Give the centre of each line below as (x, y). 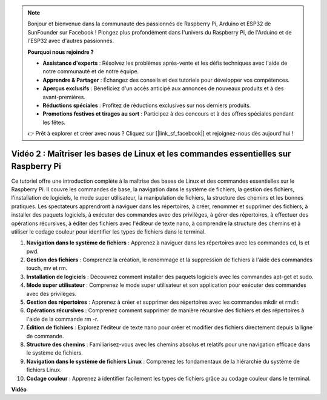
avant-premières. (64, 97)
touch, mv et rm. (47, 268)
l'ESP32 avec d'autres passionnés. (71, 41)
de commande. (45, 336)
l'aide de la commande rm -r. (62, 319)
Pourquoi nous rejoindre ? (61, 52)
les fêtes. (54, 122)
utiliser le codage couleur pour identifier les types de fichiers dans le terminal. (108, 231)
